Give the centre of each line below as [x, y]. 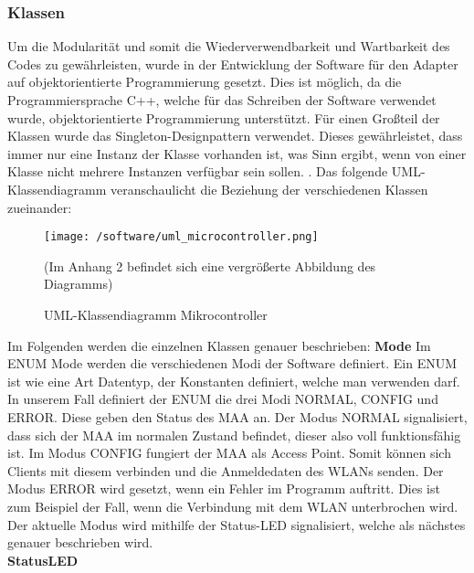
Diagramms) [79, 284]
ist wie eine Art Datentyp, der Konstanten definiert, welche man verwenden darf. [234, 381]
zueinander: [40, 207]
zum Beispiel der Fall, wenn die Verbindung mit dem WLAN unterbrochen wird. [233, 506]
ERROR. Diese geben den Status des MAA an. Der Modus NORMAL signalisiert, [237, 416]
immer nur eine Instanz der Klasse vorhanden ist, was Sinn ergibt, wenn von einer [237, 153]
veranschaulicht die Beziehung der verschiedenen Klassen [269, 189]
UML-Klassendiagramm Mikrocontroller [156, 314]
